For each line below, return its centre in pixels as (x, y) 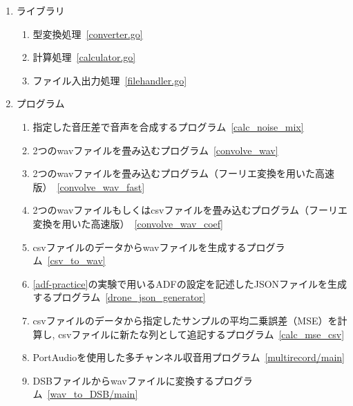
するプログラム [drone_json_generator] (119, 297)
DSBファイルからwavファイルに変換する (123, 380)
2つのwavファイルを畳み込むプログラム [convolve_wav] (155, 150)
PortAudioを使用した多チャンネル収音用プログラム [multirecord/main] (189, 357)
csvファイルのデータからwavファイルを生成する (140, 247)
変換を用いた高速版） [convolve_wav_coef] (128, 223)
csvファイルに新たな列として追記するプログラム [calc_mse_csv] (201, 334)
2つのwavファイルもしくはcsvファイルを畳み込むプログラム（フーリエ (190, 210)
